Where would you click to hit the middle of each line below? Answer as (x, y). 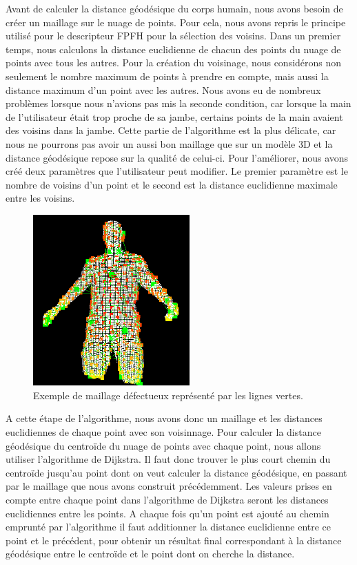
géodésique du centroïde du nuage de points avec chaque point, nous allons (163, 445)
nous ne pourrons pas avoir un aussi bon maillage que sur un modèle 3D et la (169, 143)
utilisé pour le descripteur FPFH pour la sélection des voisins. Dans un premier (173, 36)
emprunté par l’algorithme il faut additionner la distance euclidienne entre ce (169, 527)
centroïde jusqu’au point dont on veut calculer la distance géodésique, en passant (176, 472)
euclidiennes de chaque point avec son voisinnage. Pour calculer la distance (163, 432)
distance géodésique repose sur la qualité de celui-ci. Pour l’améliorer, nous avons (177, 157)
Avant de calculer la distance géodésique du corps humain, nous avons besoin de (174, 8)
